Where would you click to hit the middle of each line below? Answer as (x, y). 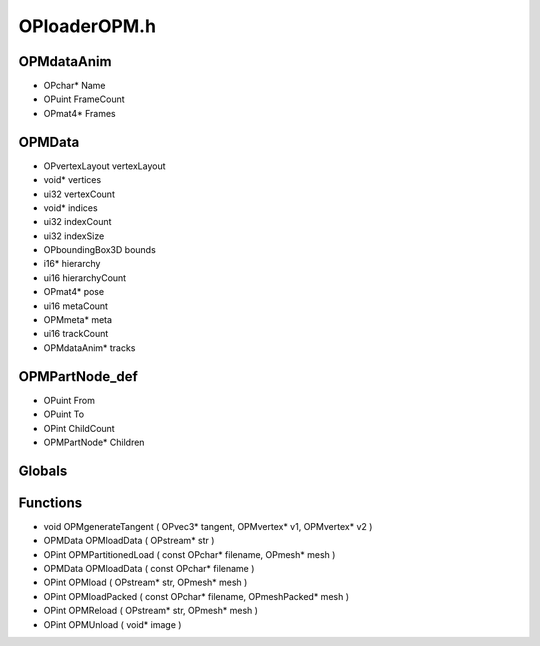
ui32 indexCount (77, 222)
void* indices (71, 207)
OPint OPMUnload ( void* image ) (112, 624)
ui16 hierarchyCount (85, 277)
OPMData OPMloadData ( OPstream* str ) (129, 541)
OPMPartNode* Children (94, 442)
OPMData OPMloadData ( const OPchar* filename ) (149, 568)
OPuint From (69, 400)
